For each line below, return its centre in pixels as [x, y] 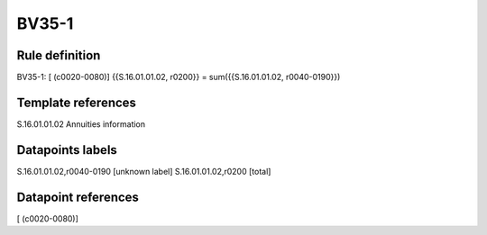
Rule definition [59, 55]
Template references [77, 102]
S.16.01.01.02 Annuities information [81, 124]
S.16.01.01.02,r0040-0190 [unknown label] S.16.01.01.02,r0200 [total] [144, 171]
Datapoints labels [67, 150]
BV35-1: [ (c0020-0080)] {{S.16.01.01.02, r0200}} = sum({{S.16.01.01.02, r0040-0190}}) [179, 77]
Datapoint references [78, 197]
